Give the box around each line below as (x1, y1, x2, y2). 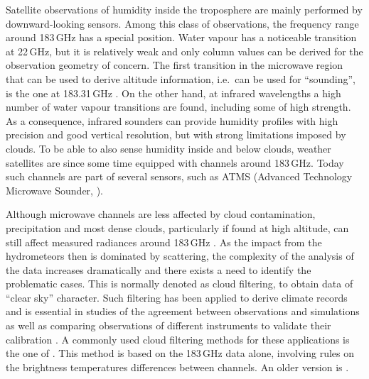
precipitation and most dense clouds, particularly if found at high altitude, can (6, 220, 349, 235)
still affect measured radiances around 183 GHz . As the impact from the (6, 234, 322, 249)
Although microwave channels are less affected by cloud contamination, (6, 207, 316, 221)
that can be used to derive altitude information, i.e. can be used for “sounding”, (6, 71, 355, 86)
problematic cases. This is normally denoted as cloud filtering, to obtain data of (6, 276, 353, 291)
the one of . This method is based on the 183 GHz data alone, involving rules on (6, 346, 355, 361)
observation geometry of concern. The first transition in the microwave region (6, 57, 343, 72)
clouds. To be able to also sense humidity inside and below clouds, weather (6, 141, 331, 155)
